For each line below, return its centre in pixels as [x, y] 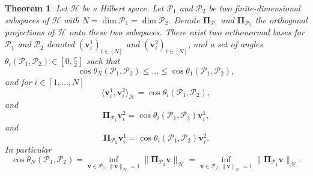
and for [18, 81]
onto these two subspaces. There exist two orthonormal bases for [187, 32]
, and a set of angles [226, 44]
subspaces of [27, 19]
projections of [30, 32]
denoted [61, 44]
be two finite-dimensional [254, 8]
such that [103, 60]
